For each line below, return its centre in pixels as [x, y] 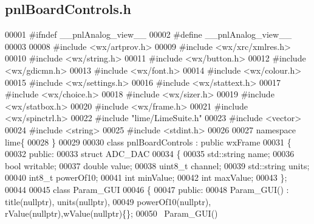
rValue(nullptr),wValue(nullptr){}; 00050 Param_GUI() [111, 213]
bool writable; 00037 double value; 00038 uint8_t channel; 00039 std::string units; [157, 165]
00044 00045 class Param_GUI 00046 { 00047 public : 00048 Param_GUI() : [147, 189]
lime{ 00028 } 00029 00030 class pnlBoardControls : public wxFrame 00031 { [148, 142]
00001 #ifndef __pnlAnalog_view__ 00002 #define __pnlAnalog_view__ [148, 34]
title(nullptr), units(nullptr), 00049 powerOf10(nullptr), [108, 201]
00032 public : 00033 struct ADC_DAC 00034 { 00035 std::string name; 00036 [150, 154]
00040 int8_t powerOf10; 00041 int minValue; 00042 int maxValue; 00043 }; [146, 177]
